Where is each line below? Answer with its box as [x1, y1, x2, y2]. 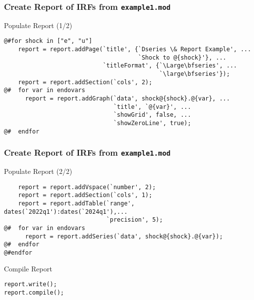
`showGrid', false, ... [113, 111, 191, 119]
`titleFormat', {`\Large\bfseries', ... [103, 62, 237, 69]
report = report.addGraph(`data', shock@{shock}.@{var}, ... [25, 95, 230, 102]
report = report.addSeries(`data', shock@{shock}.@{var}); [25, 233, 223, 240]
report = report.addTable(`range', [18, 200, 135, 207]
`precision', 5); [106, 216, 163, 224]
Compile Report [4, 263, 52, 273]
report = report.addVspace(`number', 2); [18, 183, 156, 191]
